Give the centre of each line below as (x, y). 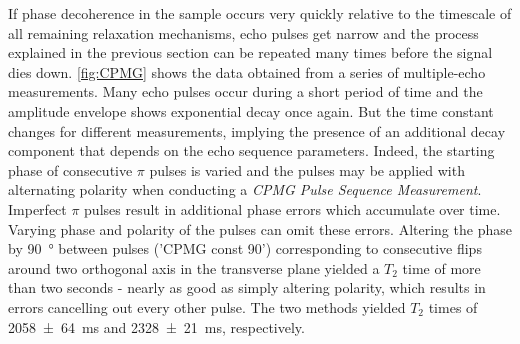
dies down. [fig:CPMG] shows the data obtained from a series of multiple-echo (247, 71)
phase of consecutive (70, 169)
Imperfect (37, 208)
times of (453, 306)
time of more (441, 267)
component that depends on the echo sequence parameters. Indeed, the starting (251, 150)
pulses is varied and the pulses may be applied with (307, 169)
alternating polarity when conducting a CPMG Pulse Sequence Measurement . (245, 189)
